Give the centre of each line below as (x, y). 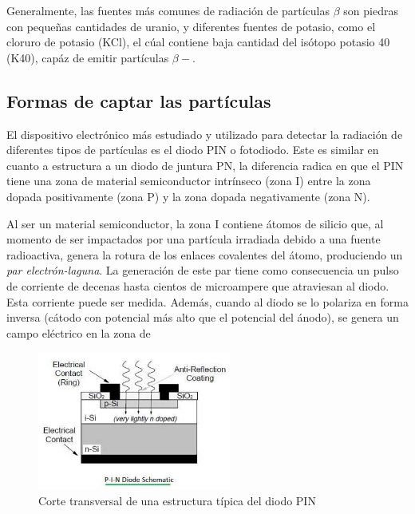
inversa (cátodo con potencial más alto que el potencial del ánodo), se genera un (203, 317)
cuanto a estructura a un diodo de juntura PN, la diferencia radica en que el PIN (205, 165)
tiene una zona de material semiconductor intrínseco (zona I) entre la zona (189, 181)
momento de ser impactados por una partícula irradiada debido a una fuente (194, 239)
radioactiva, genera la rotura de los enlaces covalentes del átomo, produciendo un (205, 254)
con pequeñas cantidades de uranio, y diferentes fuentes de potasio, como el (191, 26)
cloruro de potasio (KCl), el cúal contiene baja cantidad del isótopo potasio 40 (198, 42)
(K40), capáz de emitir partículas (88, 57)
